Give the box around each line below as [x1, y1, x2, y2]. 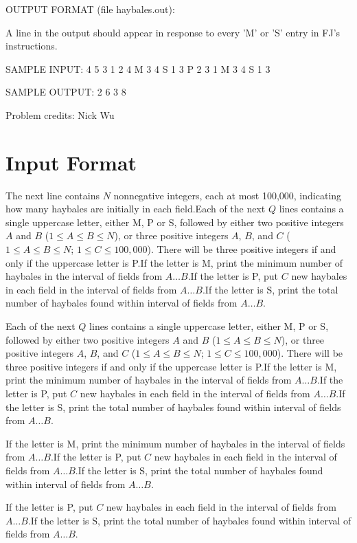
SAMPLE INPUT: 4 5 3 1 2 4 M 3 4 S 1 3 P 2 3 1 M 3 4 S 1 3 [5, 61, 270, 76]
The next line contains [5, 188, 100, 202]
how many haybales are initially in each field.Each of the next [5, 201, 266, 216]
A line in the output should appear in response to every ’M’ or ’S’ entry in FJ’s [5, 25, 341, 39]
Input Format [5, 148, 137, 176]
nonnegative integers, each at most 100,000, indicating [113, 188, 342, 202]
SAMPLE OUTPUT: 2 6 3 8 [5, 85, 126, 99]
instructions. [5, 38, 58, 53]
